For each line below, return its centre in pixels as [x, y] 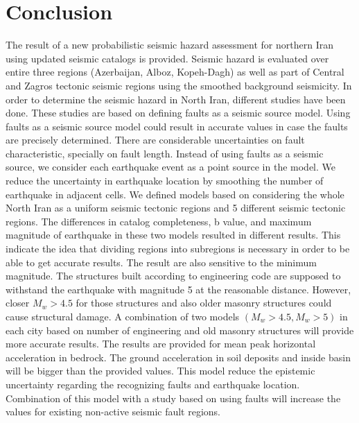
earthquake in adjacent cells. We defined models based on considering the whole [175, 194]
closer [18, 303]
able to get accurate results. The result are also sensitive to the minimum [161, 262]
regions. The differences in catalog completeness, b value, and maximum [159, 221]
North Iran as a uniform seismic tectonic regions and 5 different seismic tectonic [176, 208]
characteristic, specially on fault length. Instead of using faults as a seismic [165, 153]
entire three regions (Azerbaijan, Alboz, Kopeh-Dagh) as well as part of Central [175, 72]
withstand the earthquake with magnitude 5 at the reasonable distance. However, [178, 289]
